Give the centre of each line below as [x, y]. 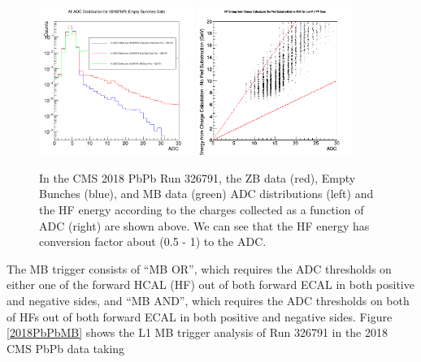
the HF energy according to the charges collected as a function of [202, 209]
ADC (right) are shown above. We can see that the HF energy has [204, 225]
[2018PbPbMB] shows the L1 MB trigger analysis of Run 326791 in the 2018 [197, 332]
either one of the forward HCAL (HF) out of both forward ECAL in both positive [210, 284]
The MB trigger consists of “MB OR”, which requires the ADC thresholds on [199, 268]
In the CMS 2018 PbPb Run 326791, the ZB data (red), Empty [197, 177]
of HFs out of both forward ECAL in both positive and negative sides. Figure [200, 316]
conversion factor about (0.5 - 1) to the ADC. [153, 241]
